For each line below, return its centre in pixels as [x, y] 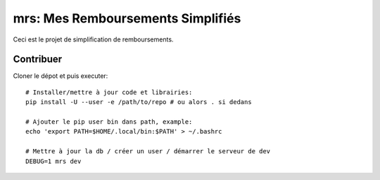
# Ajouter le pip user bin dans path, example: [109, 122]
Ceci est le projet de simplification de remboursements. [93, 39]
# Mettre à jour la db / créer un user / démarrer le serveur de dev [148, 152]
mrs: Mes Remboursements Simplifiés [127, 18]
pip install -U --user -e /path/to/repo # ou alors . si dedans [139, 102]
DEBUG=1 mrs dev [53, 161]
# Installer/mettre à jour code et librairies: [109, 92]
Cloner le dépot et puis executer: [61, 76]
